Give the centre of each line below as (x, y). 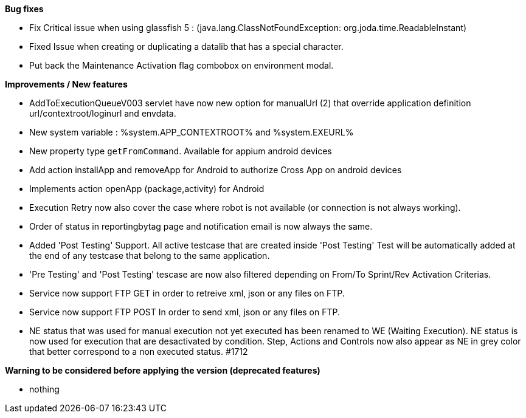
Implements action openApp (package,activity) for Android (147, 189)
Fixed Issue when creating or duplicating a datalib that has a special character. (186, 46)
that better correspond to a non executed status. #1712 (139, 351)
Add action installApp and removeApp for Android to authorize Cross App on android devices (216, 170)
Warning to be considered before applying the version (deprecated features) (163, 370)
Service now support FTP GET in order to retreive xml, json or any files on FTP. (187, 293)
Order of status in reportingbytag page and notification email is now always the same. (201, 226)
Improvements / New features (66, 84)
